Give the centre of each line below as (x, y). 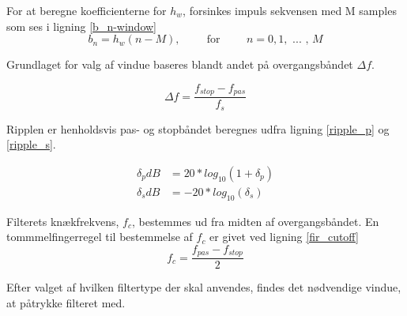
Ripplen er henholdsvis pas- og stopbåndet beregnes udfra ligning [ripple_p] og (198, 128)
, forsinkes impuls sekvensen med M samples (290, 10)
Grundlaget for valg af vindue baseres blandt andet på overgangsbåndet (180, 64)
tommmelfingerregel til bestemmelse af (100, 237)
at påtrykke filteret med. (66, 303)
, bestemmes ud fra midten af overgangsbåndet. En (255, 221)
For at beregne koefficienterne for (87, 10)
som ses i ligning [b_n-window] (82, 26)
